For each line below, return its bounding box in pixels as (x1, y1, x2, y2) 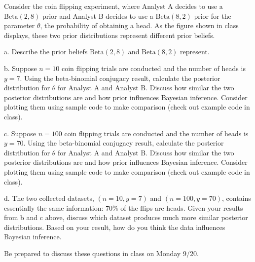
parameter (4, 20, 35, 31)
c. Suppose (4, 128, 36, 138)
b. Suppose (4, 63, 37, 73)
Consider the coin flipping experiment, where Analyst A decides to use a (4, 1, 223, 11)
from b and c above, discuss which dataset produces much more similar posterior (4, 212, 248, 223)
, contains (222, 193, 251, 203)
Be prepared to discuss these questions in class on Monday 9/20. (4, 248, 199, 259)
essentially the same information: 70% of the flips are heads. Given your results (4, 202, 243, 213)
